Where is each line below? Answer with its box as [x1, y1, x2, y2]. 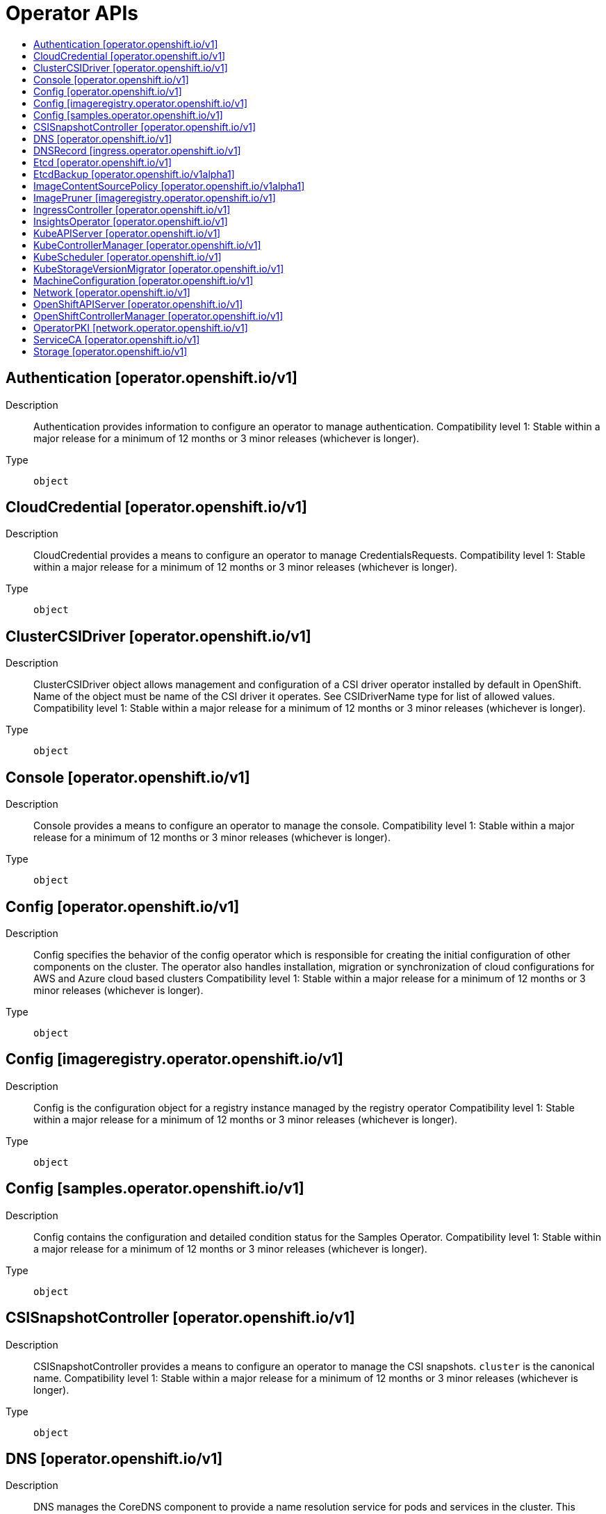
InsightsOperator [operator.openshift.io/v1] [33, 215, 228, 227]
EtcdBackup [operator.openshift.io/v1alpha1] [33, 168, 235, 180]
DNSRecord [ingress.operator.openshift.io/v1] [33, 144, 241, 156]
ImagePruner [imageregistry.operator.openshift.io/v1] [33, 191, 276, 204]
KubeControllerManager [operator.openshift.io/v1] [33, 238, 261, 251]
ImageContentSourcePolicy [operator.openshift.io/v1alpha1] [33, 179, 305, 192]
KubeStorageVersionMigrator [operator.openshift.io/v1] [33, 262, 284, 275]
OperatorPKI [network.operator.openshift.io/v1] [33, 321, 248, 334]
